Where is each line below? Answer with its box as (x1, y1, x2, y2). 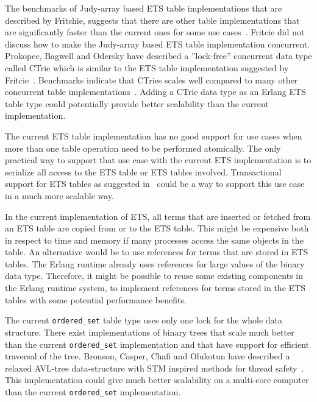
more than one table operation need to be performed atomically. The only (5, 141, 281, 154)
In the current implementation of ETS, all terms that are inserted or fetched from (5, 210, 311, 222)
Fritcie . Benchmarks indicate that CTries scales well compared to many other (5, 73, 298, 86)
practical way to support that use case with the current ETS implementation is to (5, 153, 312, 166)
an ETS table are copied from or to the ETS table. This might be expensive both (5, 222, 309, 234)
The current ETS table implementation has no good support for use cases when (5, 129, 302, 142)
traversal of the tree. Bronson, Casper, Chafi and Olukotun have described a (5, 350, 290, 362)
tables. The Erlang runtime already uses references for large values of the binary (5, 257, 305, 270)
